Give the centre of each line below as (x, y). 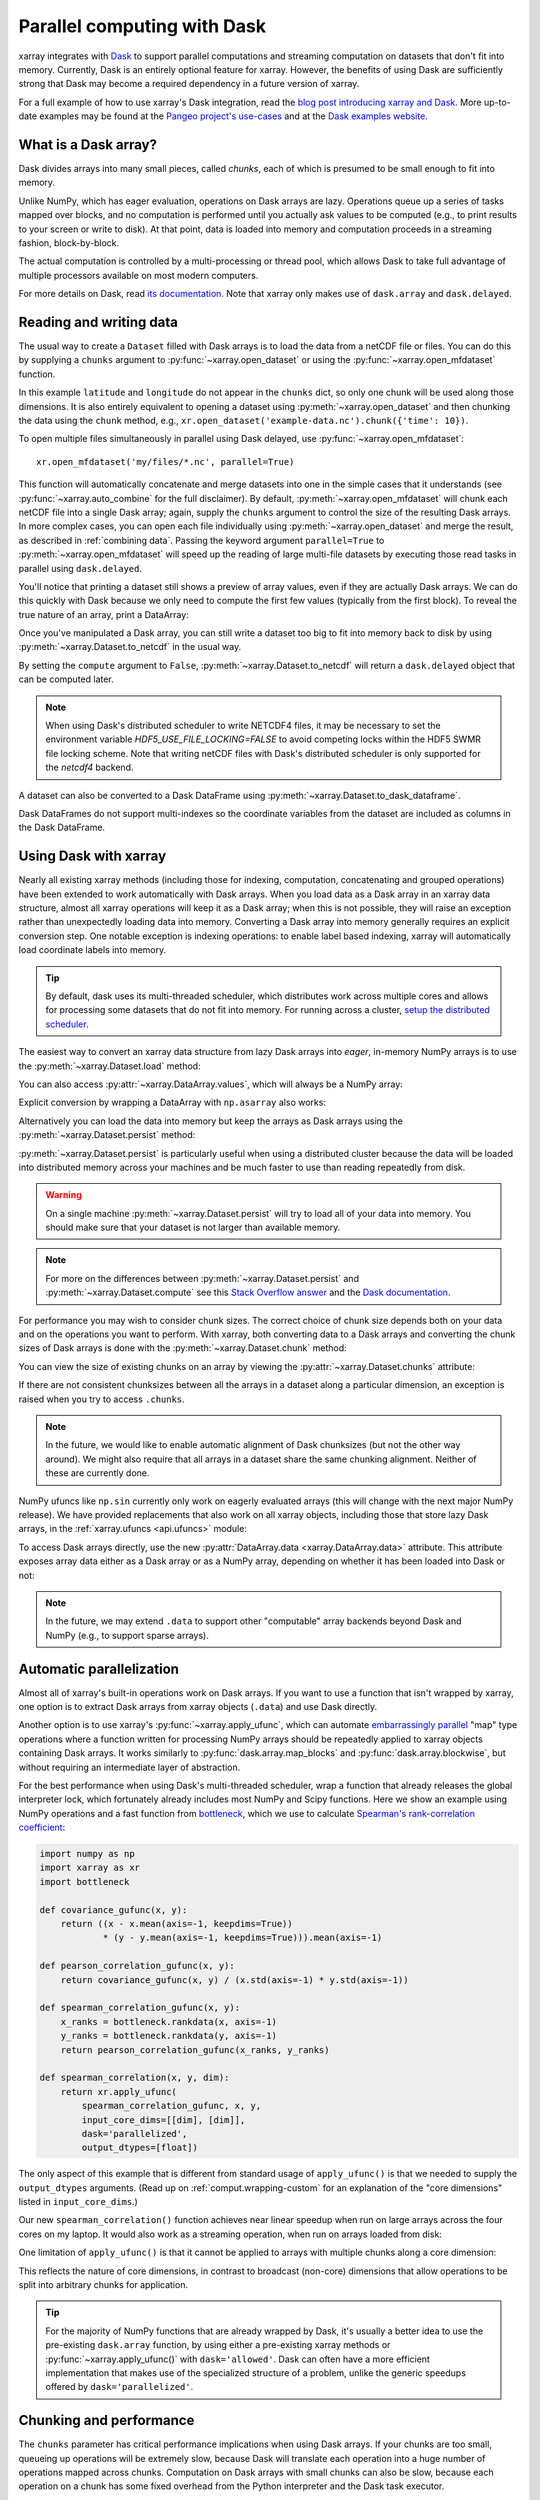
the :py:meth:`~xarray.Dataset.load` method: (109, 1066)
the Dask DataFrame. (61, 827)
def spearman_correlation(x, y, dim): (134, 2078)
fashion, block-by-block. (69, 242)
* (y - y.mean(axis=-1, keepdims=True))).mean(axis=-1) (242, 1938)
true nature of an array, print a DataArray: (103, 614)
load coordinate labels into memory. (92, 950)
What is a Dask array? (87, 144)
